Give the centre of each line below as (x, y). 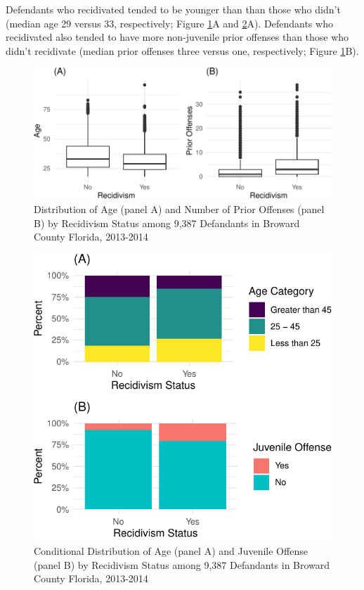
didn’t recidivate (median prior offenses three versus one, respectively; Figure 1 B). (182, 50)
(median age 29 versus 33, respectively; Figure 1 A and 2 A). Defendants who (169, 23)
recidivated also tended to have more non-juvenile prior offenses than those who (177, 37)
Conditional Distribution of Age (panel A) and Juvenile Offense (171, 551)
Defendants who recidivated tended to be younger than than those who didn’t (173, 9)
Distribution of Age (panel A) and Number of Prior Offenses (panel (179, 209)
